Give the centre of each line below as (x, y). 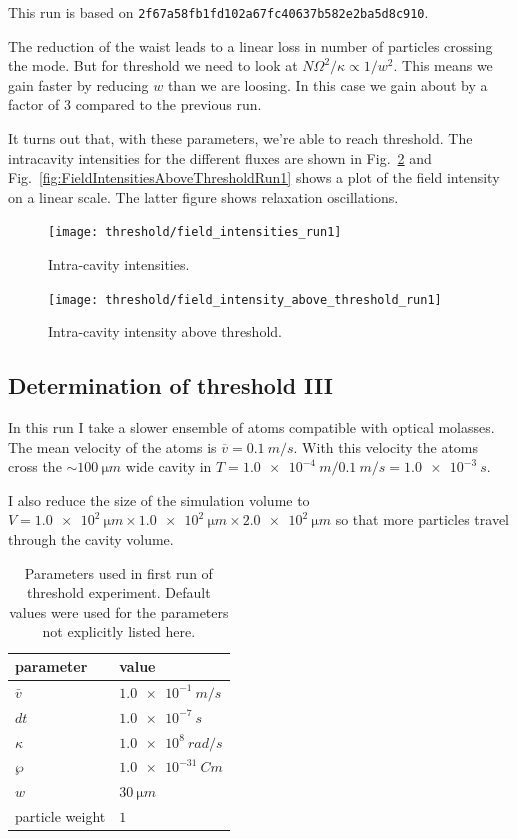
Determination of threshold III (170, 385)
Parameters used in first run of (118, 572)
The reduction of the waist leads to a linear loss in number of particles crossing (250, 45)
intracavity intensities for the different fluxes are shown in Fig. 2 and (220, 157)
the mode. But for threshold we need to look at (153, 65)
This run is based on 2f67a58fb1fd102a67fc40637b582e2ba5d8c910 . (218, 12)
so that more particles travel (422, 519)
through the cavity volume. (91, 539)
